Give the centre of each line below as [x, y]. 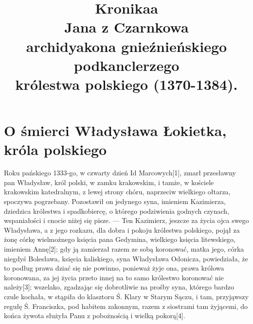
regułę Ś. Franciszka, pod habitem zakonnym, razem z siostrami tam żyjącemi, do [126, 306]
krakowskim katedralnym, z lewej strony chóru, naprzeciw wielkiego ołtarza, [117, 192]
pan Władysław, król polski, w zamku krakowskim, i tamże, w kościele [109, 182]
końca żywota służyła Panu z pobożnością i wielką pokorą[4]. [95, 315]
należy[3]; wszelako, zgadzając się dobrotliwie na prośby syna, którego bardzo [119, 287]
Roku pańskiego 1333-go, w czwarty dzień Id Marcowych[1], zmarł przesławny [120, 173]
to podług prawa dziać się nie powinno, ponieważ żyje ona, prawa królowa [114, 268]
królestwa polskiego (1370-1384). [126, 84]
